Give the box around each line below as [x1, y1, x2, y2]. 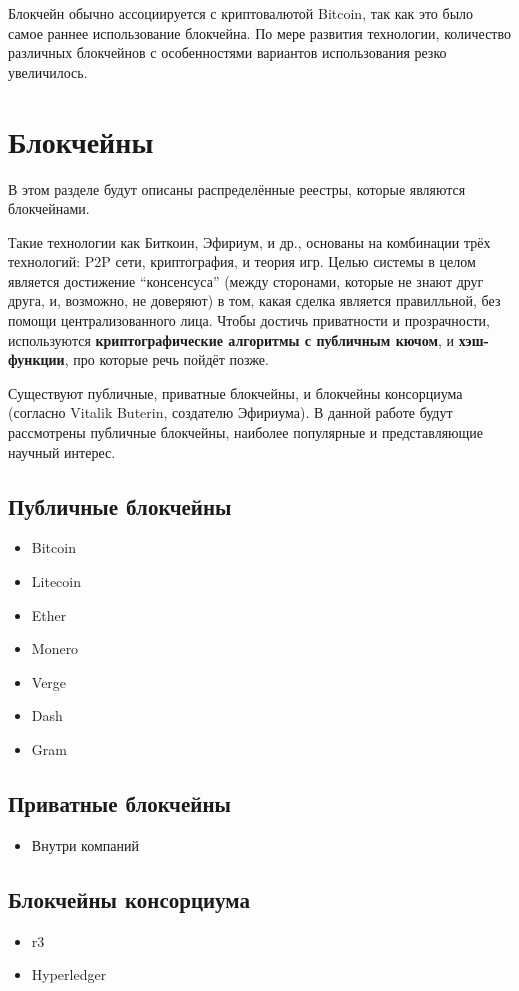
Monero [31, 638, 79, 659]
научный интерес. [8, 441, 116, 462]
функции [8, 349, 65, 370]
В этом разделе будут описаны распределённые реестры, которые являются [8, 178, 466, 199]
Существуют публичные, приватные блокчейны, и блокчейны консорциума [8, 382, 463, 403]
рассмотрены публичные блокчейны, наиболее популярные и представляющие [8, 422, 484, 443]
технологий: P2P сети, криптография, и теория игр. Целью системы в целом [8, 251, 476, 272]
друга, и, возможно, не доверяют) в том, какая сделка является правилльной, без [8, 290, 501, 311]
